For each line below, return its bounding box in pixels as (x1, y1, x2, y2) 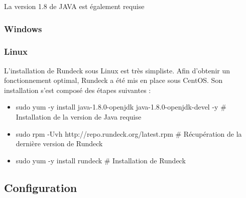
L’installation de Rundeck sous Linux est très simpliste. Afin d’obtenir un (4, 65, 230, 75)
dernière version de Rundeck (16, 138, 103, 149)
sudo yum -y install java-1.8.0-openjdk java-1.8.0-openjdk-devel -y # (16, 102, 226, 112)
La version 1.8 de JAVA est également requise (4, 1, 145, 11)
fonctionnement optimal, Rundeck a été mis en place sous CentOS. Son (4, 75, 223, 85)
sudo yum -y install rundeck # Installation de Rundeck (16, 155, 186, 165)
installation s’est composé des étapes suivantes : (4, 84, 151, 95)
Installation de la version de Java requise (16, 112, 142, 122)
